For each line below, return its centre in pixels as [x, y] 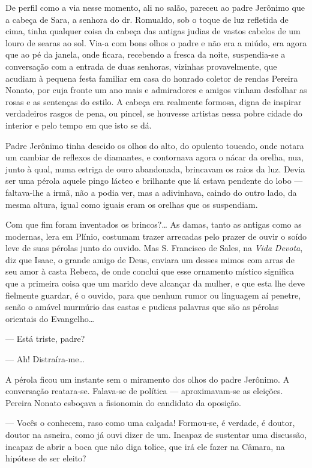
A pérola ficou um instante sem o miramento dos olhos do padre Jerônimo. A [148, 379]
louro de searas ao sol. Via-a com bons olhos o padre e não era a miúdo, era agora [156, 42]
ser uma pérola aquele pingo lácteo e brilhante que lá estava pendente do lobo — [154, 181]
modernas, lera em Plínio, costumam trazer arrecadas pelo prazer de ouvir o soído [156, 236]
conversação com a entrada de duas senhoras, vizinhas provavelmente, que [141, 66]
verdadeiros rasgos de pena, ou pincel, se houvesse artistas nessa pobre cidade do [154, 113]
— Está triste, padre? [45, 339]
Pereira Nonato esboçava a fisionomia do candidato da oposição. [123, 402]
